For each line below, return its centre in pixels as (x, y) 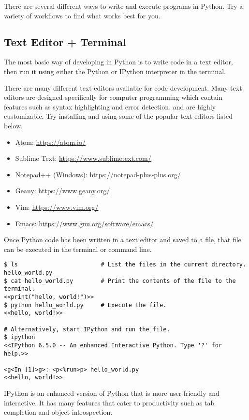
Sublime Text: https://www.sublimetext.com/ (83, 158)
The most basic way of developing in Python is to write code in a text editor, (118, 62)
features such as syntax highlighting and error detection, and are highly (110, 106)
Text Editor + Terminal (65, 41)
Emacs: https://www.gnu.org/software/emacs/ (84, 223)
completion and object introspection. (58, 412)
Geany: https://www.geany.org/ (63, 191)
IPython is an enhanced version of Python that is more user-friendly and (112, 393)
